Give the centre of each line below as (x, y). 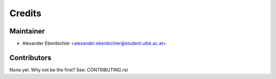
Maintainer (27, 31)
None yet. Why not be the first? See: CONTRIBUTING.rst (69, 70)
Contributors (30, 57)
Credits (26, 13)
